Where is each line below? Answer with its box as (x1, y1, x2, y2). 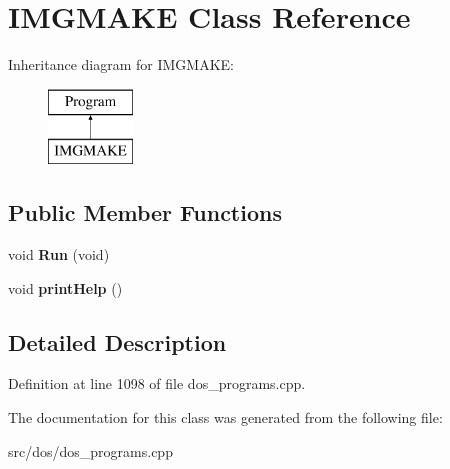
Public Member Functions (8, 197, 282, 228)
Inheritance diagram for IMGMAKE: (8, 54, 235, 75)
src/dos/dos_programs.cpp (8, 440, 173, 461)
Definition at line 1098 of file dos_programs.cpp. (8, 373, 306, 394)
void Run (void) (8, 244, 110, 265)
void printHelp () (8, 277, 123, 298)
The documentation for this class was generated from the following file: (8, 407, 443, 428)
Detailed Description (8, 326, 227, 357)
